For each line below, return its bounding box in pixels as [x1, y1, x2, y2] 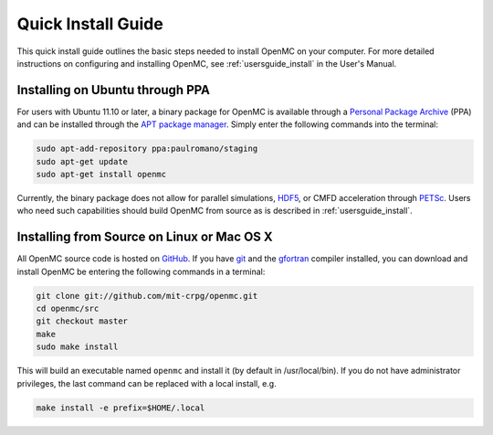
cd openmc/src [36, 303, 100, 314]
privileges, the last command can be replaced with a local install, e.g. [16, 377, 278, 388]
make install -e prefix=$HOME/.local [36, 402, 205, 413]
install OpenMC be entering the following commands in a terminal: [16, 266, 266, 277]
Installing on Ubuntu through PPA [16, 82, 210, 98]
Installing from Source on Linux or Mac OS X [16, 229, 273, 245]
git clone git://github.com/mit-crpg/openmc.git [36, 291, 258, 301]
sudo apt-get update [36, 156, 128, 166]
